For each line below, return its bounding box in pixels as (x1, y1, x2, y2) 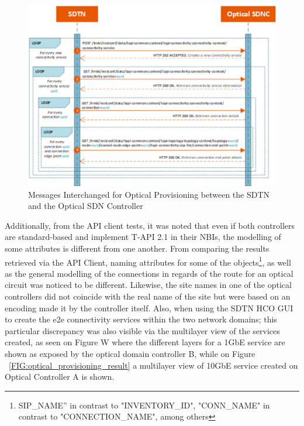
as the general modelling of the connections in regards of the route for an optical (5, 267, 293, 279)
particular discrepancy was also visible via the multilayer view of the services (5, 324, 280, 336)
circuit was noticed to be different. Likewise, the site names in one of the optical (5, 279, 292, 291)
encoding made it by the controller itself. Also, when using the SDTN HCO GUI (5, 301, 293, 314)
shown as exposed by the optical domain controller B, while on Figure (5, 348, 255, 359)
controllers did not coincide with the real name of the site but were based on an (5, 290, 291, 303)
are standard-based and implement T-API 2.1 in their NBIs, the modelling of (5, 231, 281, 243)
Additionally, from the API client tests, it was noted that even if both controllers (5, 219, 295, 231)
